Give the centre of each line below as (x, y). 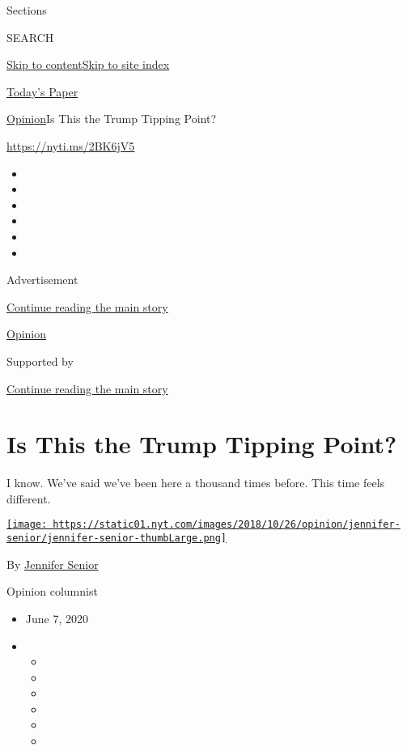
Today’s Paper (42, 91)
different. (29, 498)
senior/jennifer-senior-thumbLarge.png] (117, 539)
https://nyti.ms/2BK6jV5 (71, 145)
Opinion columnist (52, 591)
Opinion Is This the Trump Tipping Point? (112, 119)
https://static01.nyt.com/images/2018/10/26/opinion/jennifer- (227, 525)
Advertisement (42, 280)
